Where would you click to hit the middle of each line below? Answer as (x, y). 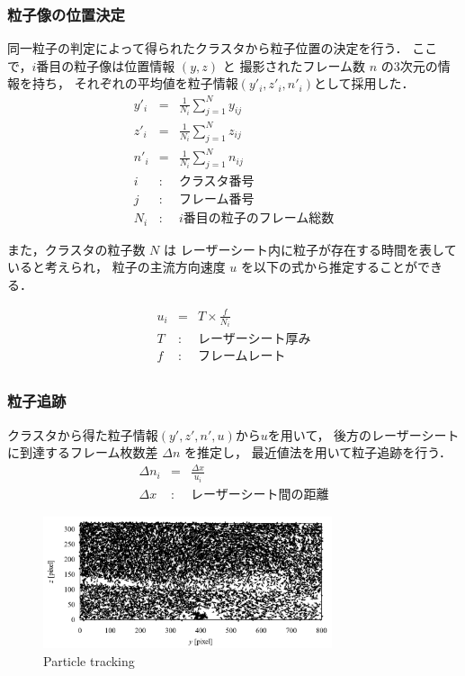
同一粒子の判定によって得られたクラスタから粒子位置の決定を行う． (208, 48)
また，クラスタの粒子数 (76, 249)
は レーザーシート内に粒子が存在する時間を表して (310, 249)
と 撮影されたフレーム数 (294, 65)
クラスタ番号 (216, 182)
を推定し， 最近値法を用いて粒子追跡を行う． (318, 452)
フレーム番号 (216, 200)
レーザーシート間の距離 (260, 495)
